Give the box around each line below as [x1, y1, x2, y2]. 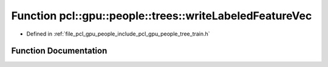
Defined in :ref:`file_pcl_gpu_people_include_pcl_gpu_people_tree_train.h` [26, 30, 210, 37]
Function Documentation [11, 46, 108, 56]
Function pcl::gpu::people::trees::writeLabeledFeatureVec [11, 9, 312, 22]
